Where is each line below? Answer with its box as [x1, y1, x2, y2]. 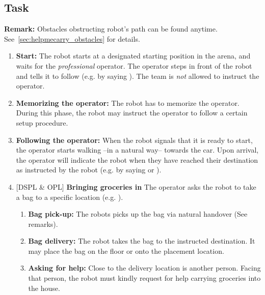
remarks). [28, 218, 58, 229]
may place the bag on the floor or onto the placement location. [28, 245, 224, 256]
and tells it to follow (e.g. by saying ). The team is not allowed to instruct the [16, 70, 259, 81]
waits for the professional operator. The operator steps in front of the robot [16, 60, 252, 71]
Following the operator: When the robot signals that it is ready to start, [16, 134, 253, 145]
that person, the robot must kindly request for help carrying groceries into [28, 273, 261, 283]
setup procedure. [16, 117, 68, 128]
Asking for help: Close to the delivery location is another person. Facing [28, 262, 261, 273]
